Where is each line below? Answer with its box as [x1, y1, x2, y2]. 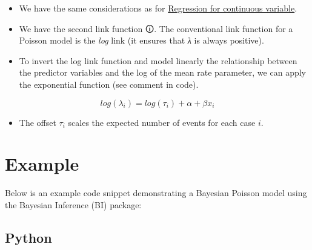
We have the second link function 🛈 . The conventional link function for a [19, 22, 293, 35]
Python [5, 228, 52, 246]
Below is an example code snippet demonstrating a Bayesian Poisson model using [5, 186, 307, 199]
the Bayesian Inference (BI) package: [5, 198, 142, 211]
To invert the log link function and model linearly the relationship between [19, 54, 297, 67]
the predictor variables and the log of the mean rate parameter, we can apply [19, 66, 306, 79]
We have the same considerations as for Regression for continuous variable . [19, 2, 297, 14]
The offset [19, 116, 56, 128]
